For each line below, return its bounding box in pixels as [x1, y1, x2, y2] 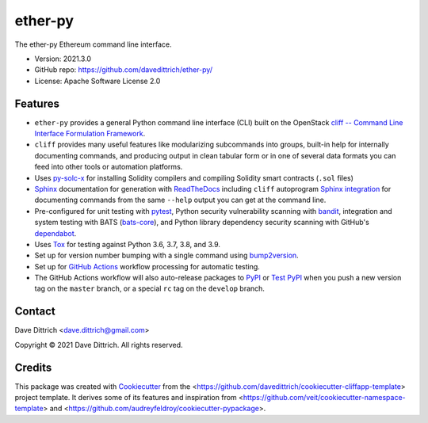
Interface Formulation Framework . [34, 129, 146, 139]
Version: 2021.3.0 [34, 54, 91, 63]
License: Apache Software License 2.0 [34, 76, 161, 86]
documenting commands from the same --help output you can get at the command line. [34, 195, 327, 205]
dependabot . [34, 228, 77, 238]
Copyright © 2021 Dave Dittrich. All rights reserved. [14, 340, 183, 349]
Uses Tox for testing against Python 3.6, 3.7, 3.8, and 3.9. [34, 239, 221, 249]
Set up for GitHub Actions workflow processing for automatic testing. [34, 261, 261, 271]
